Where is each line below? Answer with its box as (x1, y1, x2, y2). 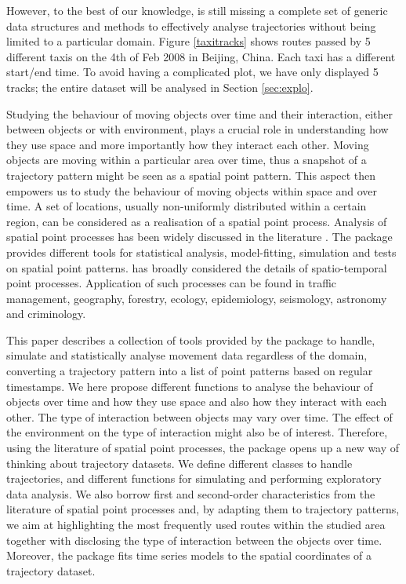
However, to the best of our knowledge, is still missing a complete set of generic (6, 2, 388, 18)
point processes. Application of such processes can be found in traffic (6, 275, 337, 291)
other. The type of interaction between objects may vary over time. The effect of (6, 408, 393, 425)
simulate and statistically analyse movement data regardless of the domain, (6, 347, 368, 363)
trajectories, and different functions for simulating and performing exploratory (6, 470, 382, 487)
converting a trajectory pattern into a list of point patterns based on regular (6, 363, 373, 379)
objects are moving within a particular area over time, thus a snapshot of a (6, 151, 367, 168)
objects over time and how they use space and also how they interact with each (6, 393, 387, 410)
